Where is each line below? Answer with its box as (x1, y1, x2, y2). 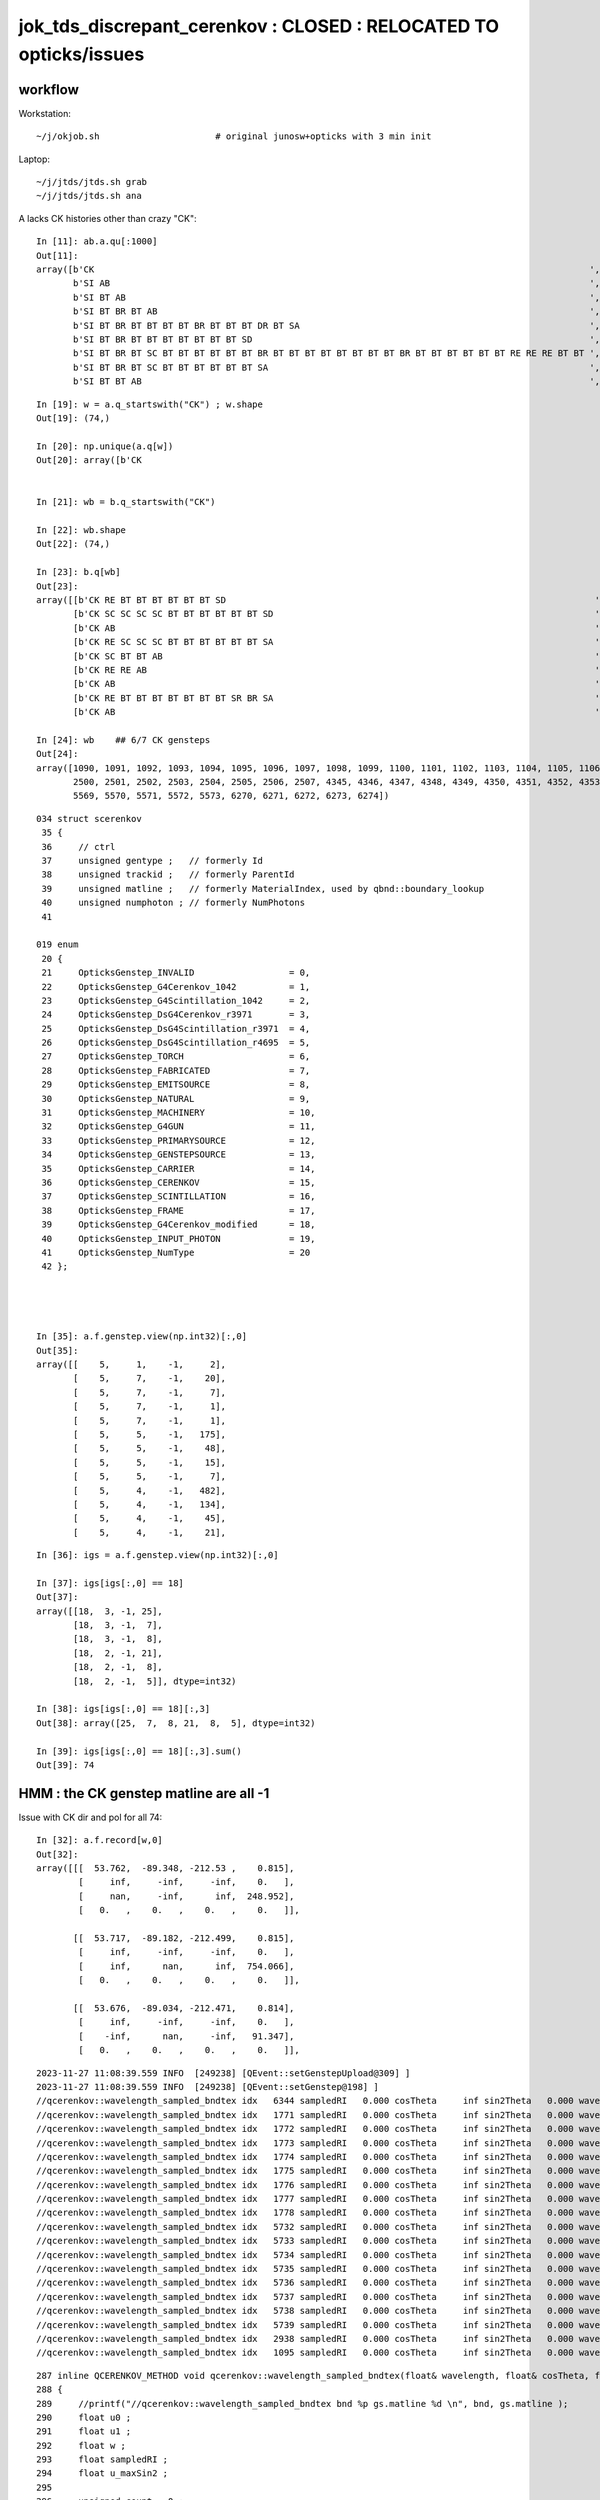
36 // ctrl (41, 841, 116, 852)
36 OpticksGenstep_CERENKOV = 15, (41, 1176, 316, 1188)
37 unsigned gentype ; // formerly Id (41, 855, 264, 866)
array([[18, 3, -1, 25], (36, 1605, 164, 1617)
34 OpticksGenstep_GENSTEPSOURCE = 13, (41, 1149, 316, 1160)
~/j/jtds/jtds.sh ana (36, 190, 142, 202)
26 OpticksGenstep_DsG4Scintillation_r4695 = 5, (41, 1037, 311, 1049)
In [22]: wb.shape (36, 525, 127, 536)
